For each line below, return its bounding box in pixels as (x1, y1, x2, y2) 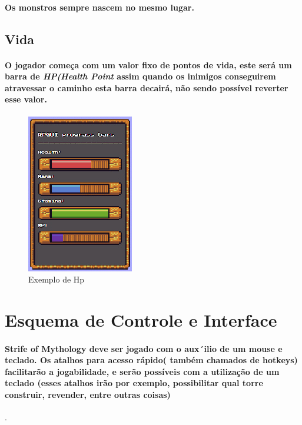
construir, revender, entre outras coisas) (5, 389, 171, 401)
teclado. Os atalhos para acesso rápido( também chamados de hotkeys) (5, 354, 298, 366)
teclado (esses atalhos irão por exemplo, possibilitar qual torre (5, 377, 263, 389)
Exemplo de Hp (28, 273, 85, 285)
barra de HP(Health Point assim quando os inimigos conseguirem (5, 70, 276, 82)
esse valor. (5, 93, 47, 105)
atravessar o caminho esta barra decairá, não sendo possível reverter (5, 81, 288, 94)
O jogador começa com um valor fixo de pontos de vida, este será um (5, 58, 292, 71)
